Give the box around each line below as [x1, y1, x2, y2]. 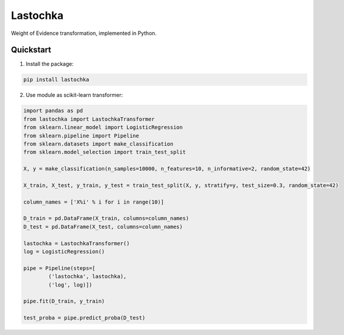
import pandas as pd [23, 107, 83, 114]
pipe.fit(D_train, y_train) [23, 298, 105, 305]
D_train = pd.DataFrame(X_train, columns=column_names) [23, 215, 189, 222]
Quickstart [11, 45, 52, 55]
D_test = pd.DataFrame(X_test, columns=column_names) [23, 223, 183, 230]
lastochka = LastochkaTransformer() [23, 240, 130, 247]
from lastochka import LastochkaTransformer [23, 115, 155, 123]
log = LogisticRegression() [23, 249, 105, 255]
